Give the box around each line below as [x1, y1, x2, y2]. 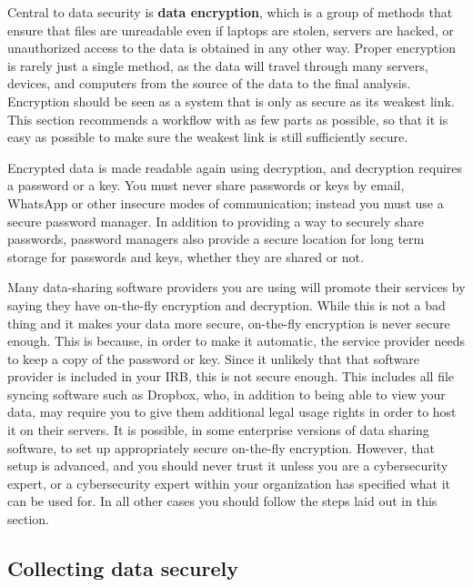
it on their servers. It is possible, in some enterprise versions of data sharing [7, 420, 429, 440]
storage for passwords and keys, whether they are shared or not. [7, 247, 364, 266]
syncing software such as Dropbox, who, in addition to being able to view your [7, 384, 446, 403]
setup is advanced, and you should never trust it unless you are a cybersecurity [7, 456, 448, 475]
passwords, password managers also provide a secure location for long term [7, 229, 425, 248]
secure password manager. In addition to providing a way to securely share [7, 211, 424, 230]
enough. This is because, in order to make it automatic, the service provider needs [7, 331, 465, 350]
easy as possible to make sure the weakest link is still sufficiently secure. [7, 127, 408, 147]
